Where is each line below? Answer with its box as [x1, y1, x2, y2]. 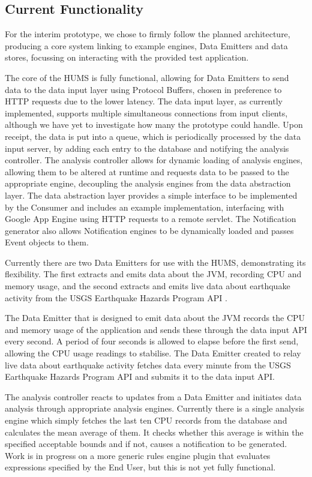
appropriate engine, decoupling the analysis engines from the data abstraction [5, 177, 291, 190]
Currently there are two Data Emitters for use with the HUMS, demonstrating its [5, 256, 306, 268]
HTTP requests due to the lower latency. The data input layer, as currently [5, 95, 283, 107]
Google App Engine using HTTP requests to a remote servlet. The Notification [5, 212, 296, 225]
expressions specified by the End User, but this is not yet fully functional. [5, 461, 276, 473]
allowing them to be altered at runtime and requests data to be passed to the [5, 165, 289, 178]
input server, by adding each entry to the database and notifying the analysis [5, 142, 289, 154]
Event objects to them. [5, 236, 89, 248]
